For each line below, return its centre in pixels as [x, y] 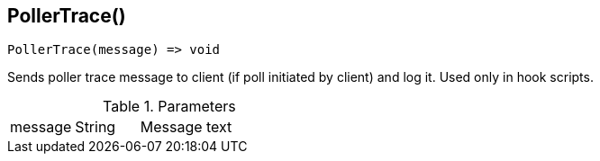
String [95, 127]
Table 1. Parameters [169, 107]
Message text [186, 127]
